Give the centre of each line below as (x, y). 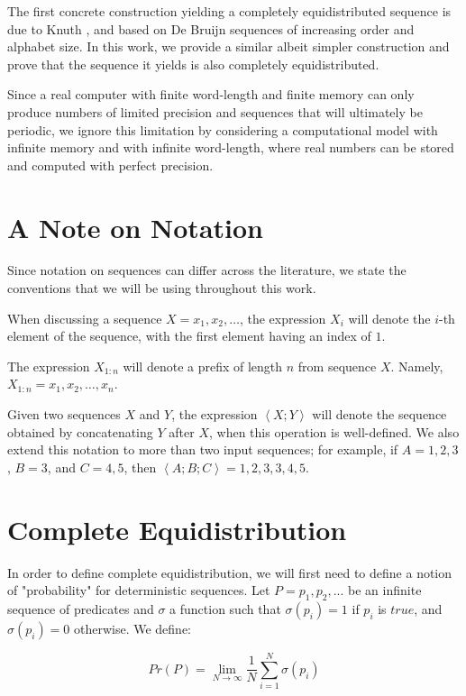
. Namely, (417, 366)
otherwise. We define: (133, 628)
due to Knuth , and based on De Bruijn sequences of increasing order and (211, 28)
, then (140, 467)
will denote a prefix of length (203, 366)
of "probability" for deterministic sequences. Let (139, 590)
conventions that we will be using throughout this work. (162, 288)
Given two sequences (64, 414)
